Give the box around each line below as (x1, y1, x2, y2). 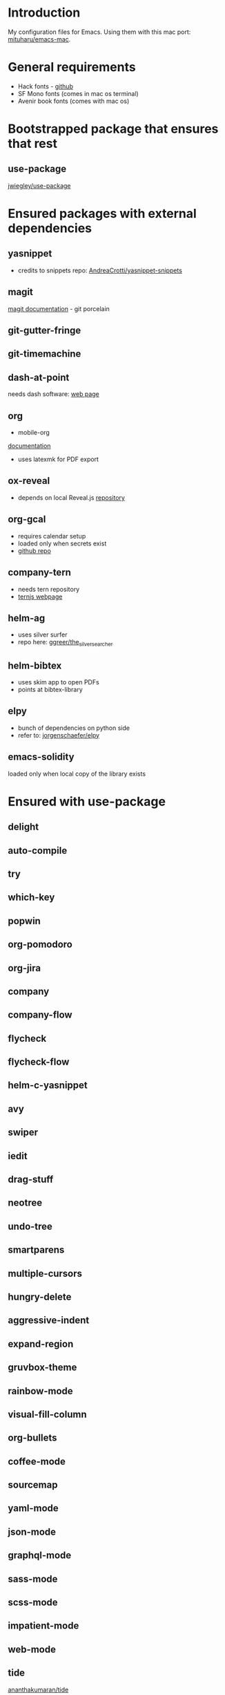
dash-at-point (8, 371, 70, 383)
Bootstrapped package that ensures (8, 121, 219, 137)
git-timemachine (8, 348, 81, 360)
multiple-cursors (8, 1267, 82, 1280)
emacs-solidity (8, 751, 75, 763)
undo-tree (8, 1220, 52, 1232)
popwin (8, 915, 41, 927)
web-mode (8, 1643, 56, 1655)
